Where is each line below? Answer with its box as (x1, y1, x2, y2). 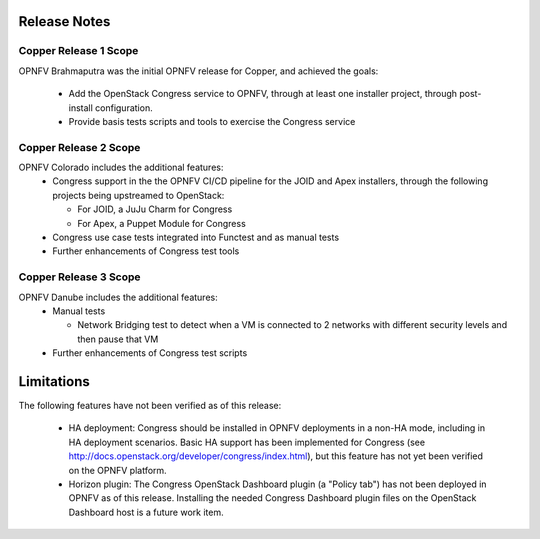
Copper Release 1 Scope (18, 44, 139, 58)
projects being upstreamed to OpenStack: (52, 189, 225, 201)
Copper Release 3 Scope (18, 270, 141, 284)
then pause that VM (77, 333, 159, 345)
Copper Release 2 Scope (18, 140, 141, 154)
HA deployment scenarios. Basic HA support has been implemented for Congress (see (68, 436, 425, 448)
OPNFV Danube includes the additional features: (18, 291, 219, 303)
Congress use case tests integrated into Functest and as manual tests (52, 231, 340, 244)
